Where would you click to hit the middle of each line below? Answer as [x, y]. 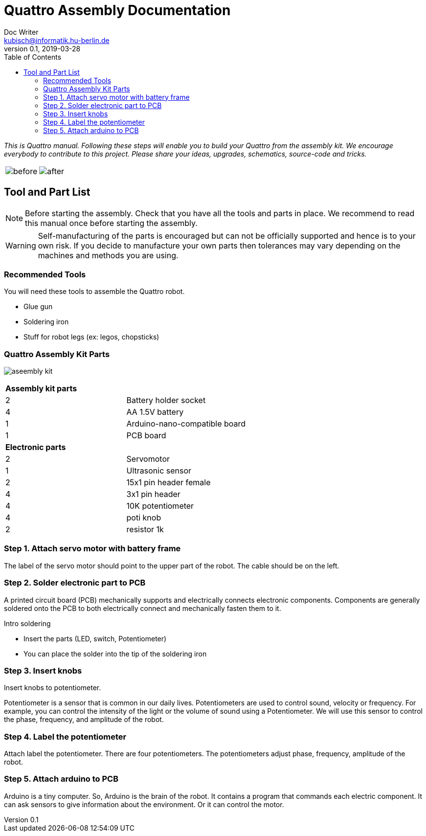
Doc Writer [21, 32]
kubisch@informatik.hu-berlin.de [57, 40]
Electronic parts [36, 447]
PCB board [146, 436]
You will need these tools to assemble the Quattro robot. [94, 292]
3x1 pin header [153, 494]
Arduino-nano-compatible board [186, 424]
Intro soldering [27, 623]
